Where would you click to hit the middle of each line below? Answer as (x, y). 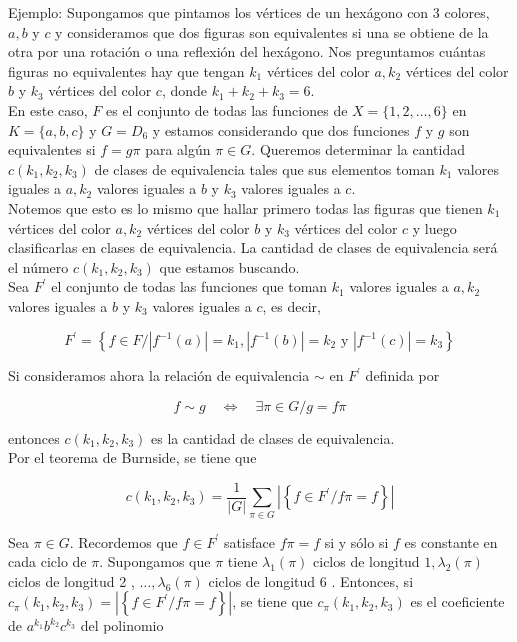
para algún (178, 149)
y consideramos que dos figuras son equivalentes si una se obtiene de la (272, 31)
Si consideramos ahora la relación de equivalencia (159, 375)
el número (38, 266)
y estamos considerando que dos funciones (281, 129)
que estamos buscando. (229, 266)
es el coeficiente (457, 601)
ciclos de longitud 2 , (71, 580)
